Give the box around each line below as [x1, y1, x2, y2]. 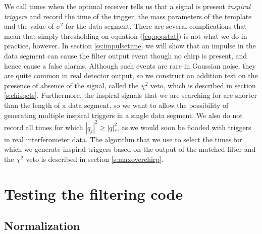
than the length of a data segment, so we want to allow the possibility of [4, 99, 229, 110]
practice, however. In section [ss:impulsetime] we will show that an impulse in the [4, 40, 256, 51]
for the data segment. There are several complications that [65, 21, 247, 31]
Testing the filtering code [4, 183, 183, 204]
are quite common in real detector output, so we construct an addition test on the [4, 70, 258, 81]
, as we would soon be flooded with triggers [117, 122, 251, 132]
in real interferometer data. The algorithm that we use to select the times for [4, 134, 242, 144]
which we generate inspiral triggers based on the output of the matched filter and [4, 144, 256, 154]
